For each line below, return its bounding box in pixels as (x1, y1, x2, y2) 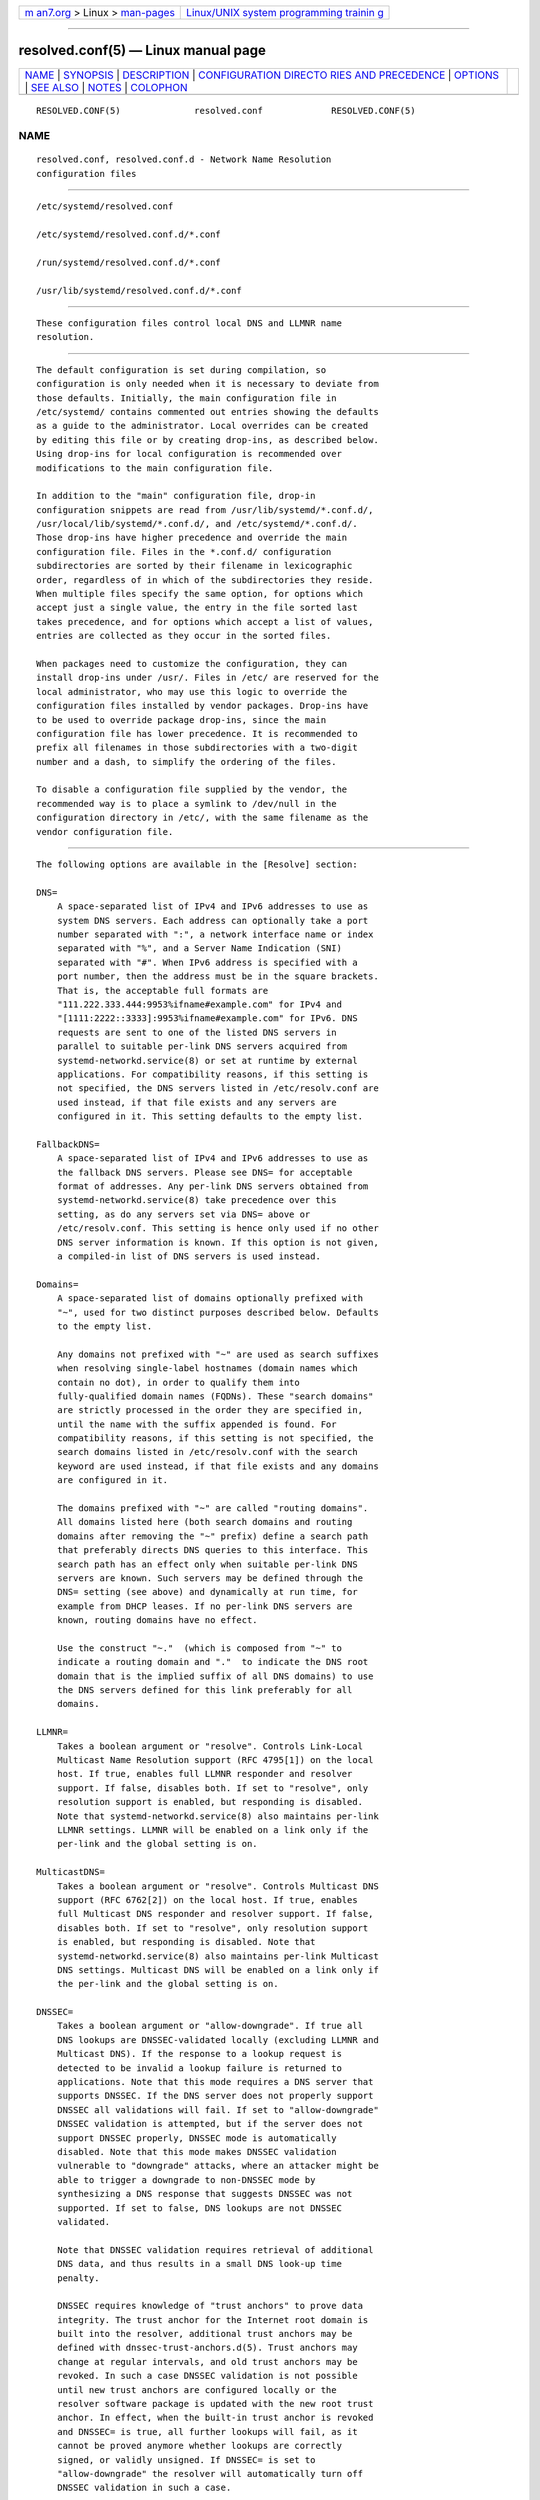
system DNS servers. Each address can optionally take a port (56, 915, 369, 926)
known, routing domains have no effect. (56, 1615, 259, 1626)
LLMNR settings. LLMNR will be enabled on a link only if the (56, 1825, 369, 1835)
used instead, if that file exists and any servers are (56, 1096, 337, 1108)
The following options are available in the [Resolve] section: (36, 859, 359, 870)
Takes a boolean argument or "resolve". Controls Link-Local (56, 1740, 364, 1752)
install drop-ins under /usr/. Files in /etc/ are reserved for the (36, 672, 379, 684)
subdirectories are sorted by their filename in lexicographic (36, 560, 353, 572)
